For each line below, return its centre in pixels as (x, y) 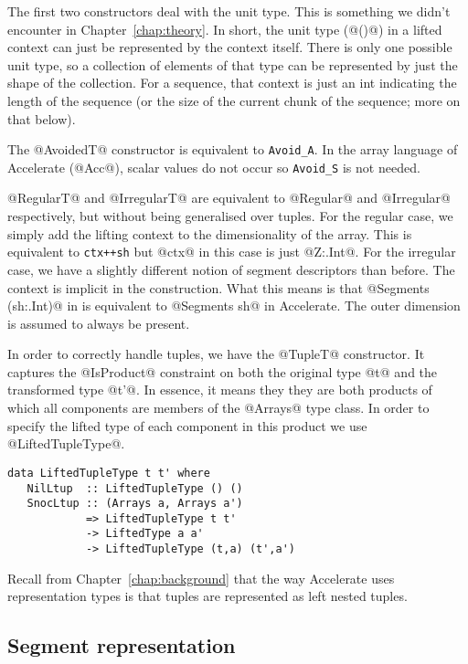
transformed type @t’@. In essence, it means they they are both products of (220, 390)
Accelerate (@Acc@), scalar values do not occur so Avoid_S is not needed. (214, 167)
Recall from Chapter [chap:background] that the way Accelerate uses (201, 578)
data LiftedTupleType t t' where (109, 473)
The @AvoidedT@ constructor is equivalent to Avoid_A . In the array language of (233, 149)
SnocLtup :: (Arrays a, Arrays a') (135, 504)
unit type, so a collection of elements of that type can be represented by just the (233, 64)
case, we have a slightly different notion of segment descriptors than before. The (231, 269)
